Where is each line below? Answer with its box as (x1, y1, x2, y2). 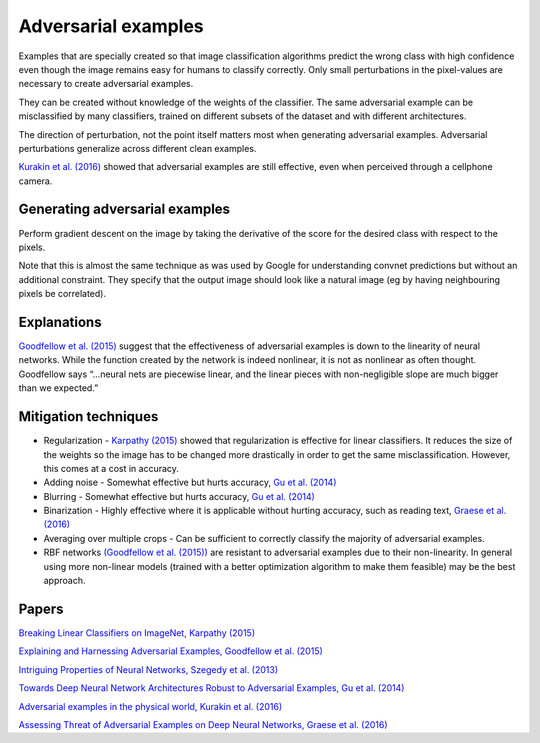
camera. (18, 175, 53, 187)
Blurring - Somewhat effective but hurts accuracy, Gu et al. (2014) (43, 490, 315, 502)
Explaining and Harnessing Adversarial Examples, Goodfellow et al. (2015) (18, 645, 324, 657)
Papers (18, 600, 64, 617)
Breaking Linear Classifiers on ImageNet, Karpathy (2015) (18, 626, 256, 639)
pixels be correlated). (18, 288, 107, 300)
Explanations (18, 313, 102, 330)
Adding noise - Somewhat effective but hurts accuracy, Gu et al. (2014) (43, 476, 337, 489)
